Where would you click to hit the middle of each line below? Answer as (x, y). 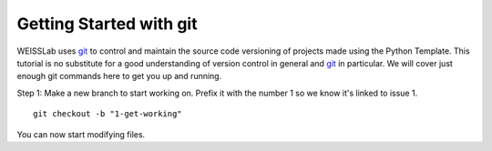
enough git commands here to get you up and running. (119, 76)
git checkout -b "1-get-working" (108, 114)
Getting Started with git (107, 24)
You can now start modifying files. (81, 134)
